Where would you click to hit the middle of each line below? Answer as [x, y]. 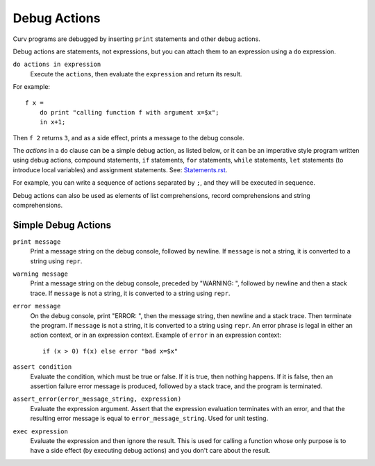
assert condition [42, 367]
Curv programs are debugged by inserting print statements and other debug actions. [136, 39]
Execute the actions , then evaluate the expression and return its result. [136, 74]
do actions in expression [57, 65]
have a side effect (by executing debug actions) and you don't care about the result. [150, 451]
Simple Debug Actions [62, 225]
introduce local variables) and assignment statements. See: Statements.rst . [120, 169]
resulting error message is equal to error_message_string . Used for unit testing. [149, 418]
